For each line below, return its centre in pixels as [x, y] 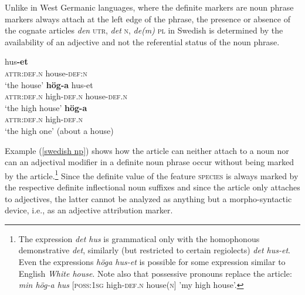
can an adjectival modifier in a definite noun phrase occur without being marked [149, 162]
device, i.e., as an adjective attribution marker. [89, 210]
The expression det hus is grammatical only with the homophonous [139, 238]
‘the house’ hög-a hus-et [49, 84]
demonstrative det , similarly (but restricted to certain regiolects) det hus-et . [154, 250]
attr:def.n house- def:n [46, 73]
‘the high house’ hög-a [46, 107]
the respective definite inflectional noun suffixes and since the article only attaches [152, 187]
